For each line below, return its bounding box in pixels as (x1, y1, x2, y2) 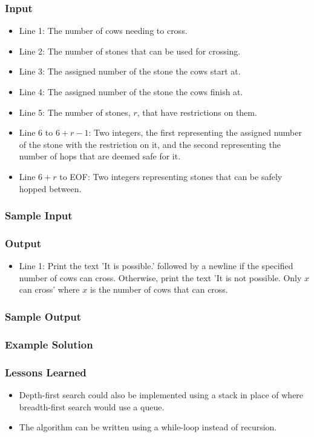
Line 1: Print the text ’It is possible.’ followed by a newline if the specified (19, 259, 293, 272)
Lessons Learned (5, 364, 87, 379)
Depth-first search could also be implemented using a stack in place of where (19, 388, 304, 401)
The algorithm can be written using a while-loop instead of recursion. (19, 421, 277, 433)
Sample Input (5, 208, 73, 223)
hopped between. (19, 182, 82, 195)
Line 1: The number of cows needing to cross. (19, 24, 188, 37)
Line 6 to (19, 126, 53, 139)
